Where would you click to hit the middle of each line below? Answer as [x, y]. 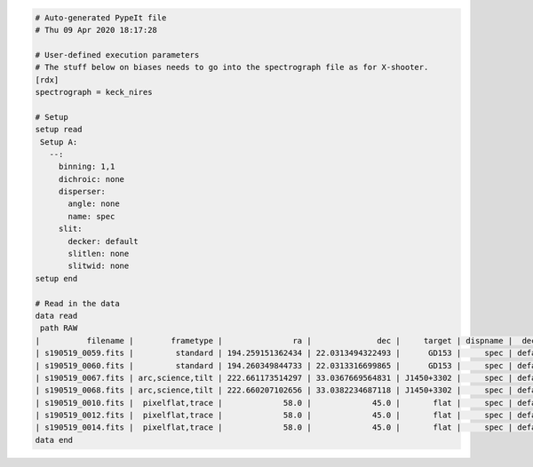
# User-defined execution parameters [117, 55]
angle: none [94, 204]
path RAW [59, 328]
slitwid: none [99, 266]
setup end [56, 278]
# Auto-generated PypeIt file [101, 17]
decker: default [103, 241]
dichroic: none [91, 179]
